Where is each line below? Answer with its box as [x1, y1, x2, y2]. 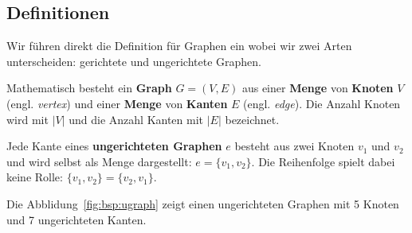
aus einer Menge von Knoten [241, 80, 394, 96]
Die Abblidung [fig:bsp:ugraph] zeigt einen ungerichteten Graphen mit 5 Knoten [6, 195, 399, 212]
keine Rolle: [6, 169, 63, 185]
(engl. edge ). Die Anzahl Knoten [243, 95, 401, 111]
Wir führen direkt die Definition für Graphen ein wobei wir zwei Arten [6, 37, 352, 54]
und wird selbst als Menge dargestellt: [6, 153, 192, 169]
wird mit [6, 111, 49, 127]
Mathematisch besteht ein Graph [6, 80, 172, 96]
